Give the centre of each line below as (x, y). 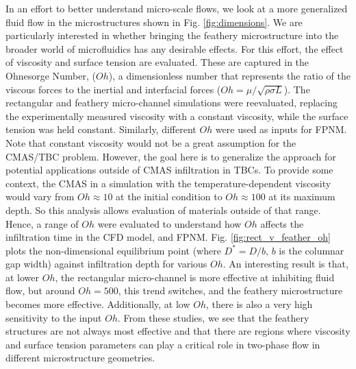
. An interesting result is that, (285, 264)
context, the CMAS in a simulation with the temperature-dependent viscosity (168, 183)
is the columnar (311, 250)
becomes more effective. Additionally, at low (98, 304)
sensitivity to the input (54, 317)
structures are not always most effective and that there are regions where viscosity (178, 331)
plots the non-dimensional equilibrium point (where (113, 250)
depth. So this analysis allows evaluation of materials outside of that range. (163, 210)
